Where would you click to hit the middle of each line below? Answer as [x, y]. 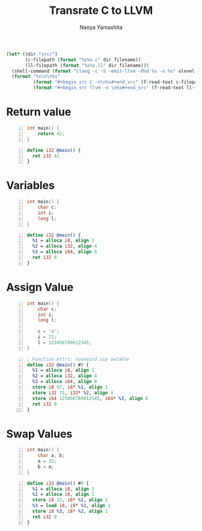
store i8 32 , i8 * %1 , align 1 [70, 500]
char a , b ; [51, 456]
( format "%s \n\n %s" [36, 77]
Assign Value [40, 287]
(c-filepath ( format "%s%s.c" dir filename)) [83, 60]
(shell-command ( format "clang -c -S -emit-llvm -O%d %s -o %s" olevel [103, 71]
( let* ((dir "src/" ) [32, 54]
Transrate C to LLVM [101, 11]
